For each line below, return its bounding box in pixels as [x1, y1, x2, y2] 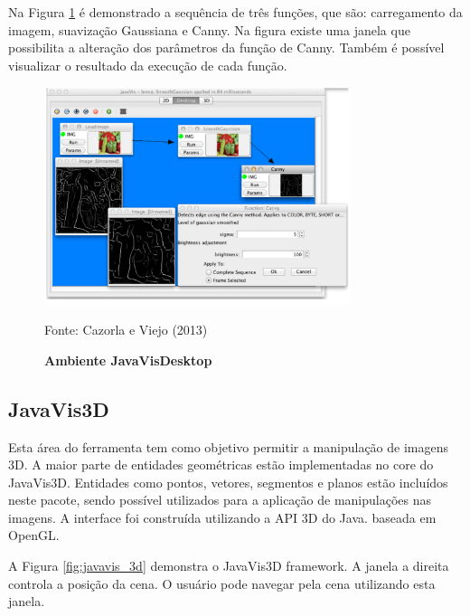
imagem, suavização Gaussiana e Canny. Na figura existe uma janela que [8, 20, 410, 39]
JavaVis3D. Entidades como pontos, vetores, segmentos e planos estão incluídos [8, 472, 448, 491]
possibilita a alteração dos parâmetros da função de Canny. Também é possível [8, 38, 445, 57]
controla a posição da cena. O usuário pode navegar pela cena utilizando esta [8, 573, 436, 592]
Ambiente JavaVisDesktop [44, 350, 212, 369]
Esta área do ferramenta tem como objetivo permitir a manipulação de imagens [8, 437, 449, 456]
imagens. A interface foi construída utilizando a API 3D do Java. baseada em [8, 507, 437, 526]
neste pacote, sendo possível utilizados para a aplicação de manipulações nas [8, 490, 431, 509]
